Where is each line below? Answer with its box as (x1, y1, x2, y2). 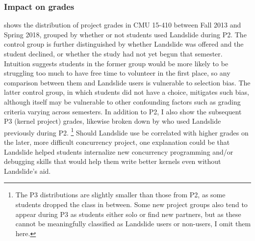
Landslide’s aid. (4, 165, 51, 176)
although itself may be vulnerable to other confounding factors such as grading (4, 96, 241, 107)
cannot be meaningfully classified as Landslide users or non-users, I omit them (15, 218, 251, 229)
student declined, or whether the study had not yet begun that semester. (4, 49, 223, 58)
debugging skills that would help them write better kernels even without (4, 156, 221, 166)
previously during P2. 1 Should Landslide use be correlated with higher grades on (4, 126, 249, 137)
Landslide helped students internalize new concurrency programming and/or (4, 146, 233, 157)
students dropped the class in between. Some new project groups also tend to (15, 199, 248, 209)
